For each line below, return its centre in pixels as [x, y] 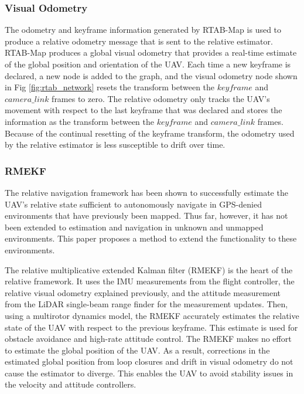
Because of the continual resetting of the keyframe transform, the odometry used [150, 133]
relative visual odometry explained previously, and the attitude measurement [143, 292]
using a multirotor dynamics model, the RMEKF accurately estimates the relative [152, 315]
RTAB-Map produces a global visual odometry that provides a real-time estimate [151, 52]
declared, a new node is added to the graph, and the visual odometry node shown [151, 75]
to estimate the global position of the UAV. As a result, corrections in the [137, 350]
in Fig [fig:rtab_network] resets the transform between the [110, 87]
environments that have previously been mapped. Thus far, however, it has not [146, 215]
